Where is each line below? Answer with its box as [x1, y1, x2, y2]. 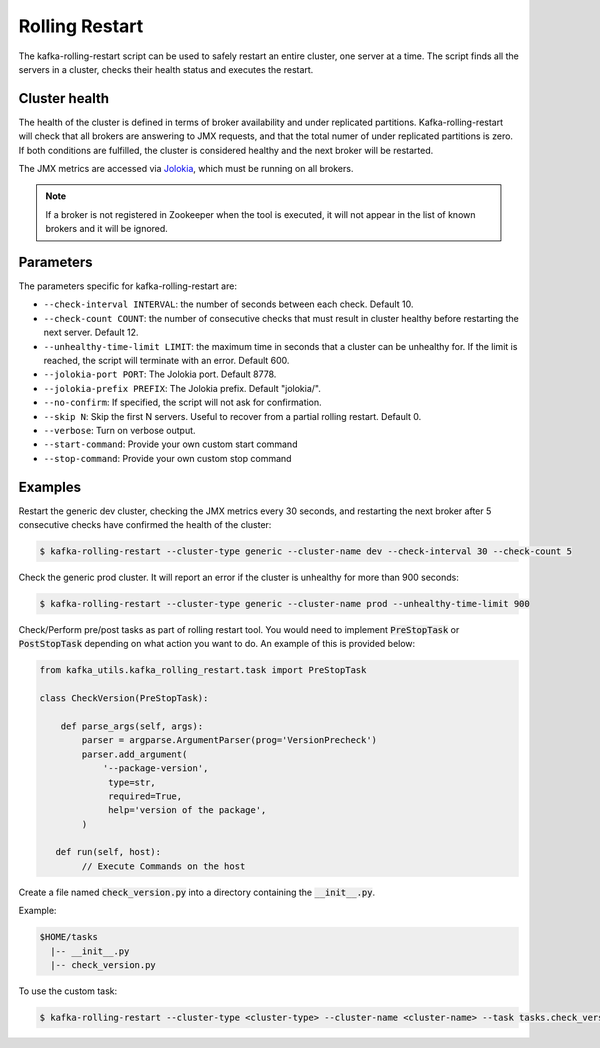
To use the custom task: [18, 985, 118, 997]
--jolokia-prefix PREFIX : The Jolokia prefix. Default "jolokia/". [43, 382, 322, 394]
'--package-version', [102, 763, 209, 774]
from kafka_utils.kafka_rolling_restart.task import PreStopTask [39, 665, 367, 676]
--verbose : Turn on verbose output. [43, 425, 196, 436]
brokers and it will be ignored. [45, 223, 169, 235]
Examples [18, 478, 82, 495]
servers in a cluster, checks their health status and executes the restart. [18, 63, 314, 75]
